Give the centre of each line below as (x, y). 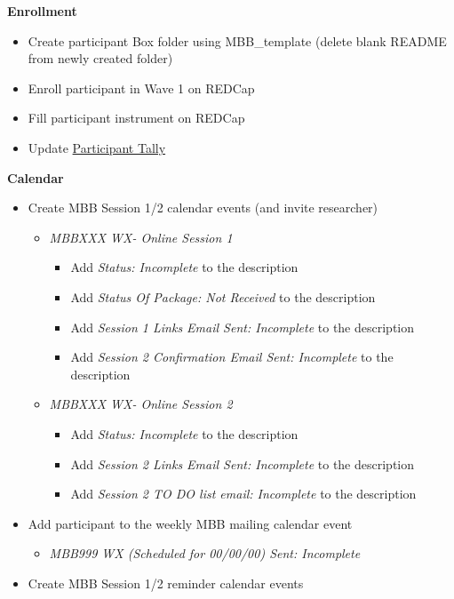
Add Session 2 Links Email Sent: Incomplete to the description (243, 463)
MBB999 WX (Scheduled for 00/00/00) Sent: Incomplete (205, 553)
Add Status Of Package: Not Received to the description (223, 296)
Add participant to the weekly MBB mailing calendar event (190, 523)
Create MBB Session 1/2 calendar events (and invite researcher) (203, 208)
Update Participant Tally (97, 147)
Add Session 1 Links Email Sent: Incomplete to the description (243, 327)
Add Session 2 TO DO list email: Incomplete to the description (243, 494)
